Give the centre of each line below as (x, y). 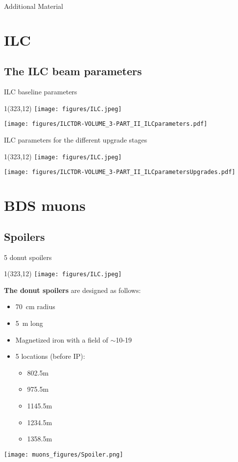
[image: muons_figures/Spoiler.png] (64, 454)
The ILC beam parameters (73, 71)
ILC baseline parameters (41, 92)
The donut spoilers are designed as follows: (72, 290)
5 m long (29, 323)
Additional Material (34, 6)
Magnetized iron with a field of (62, 339)
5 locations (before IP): (50, 356)
